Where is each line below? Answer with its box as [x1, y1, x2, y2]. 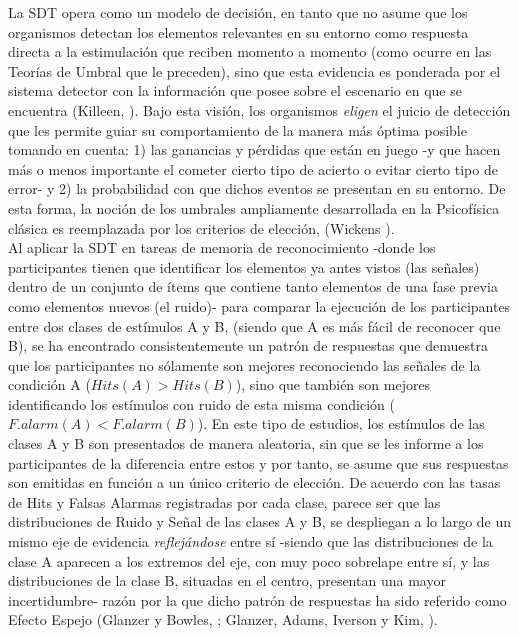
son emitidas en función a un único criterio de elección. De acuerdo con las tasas [8, 472, 501, 493]
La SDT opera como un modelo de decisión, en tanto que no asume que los [8, 2, 468, 22]
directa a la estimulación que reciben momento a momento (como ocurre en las [8, 41, 492, 62]
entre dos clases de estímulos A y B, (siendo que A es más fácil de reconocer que [8, 315, 501, 336]
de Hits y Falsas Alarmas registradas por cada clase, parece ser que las [8, 491, 441, 512]
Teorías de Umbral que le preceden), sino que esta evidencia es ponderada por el [8, 60, 501, 81]
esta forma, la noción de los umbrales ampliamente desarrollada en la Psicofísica [8, 197, 500, 218]
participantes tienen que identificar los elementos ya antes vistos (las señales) [8, 256, 480, 277]
